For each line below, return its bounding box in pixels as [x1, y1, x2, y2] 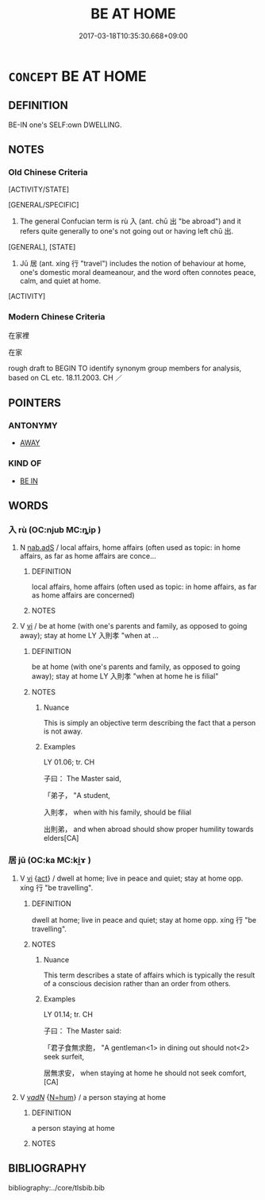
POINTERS [8, 397, 62, 410]
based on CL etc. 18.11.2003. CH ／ [8, 373, 123, 382]
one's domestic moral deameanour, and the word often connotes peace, [19, 268, 256, 277]
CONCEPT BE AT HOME [8, 67, 147, 85]
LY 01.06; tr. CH [43, 757, 95, 767]
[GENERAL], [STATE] [8, 242, 76, 252]
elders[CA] [43, 834, 79, 843]
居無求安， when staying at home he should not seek [43, 1068, 217, 1078]
